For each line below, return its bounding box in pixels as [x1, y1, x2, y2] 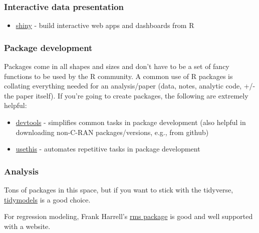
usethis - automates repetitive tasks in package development [16, 143, 200, 154]
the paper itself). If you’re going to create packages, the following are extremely [4, 90, 248, 100]
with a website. [4, 220, 51, 231]
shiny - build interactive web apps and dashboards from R [16, 20, 194, 30]
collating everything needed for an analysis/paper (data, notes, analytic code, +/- [4, 80, 255, 91]
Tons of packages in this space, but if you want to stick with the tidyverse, [4, 184, 233, 194]
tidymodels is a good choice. [4, 194, 91, 204]
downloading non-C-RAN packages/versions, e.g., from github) [16, 126, 209, 137]
